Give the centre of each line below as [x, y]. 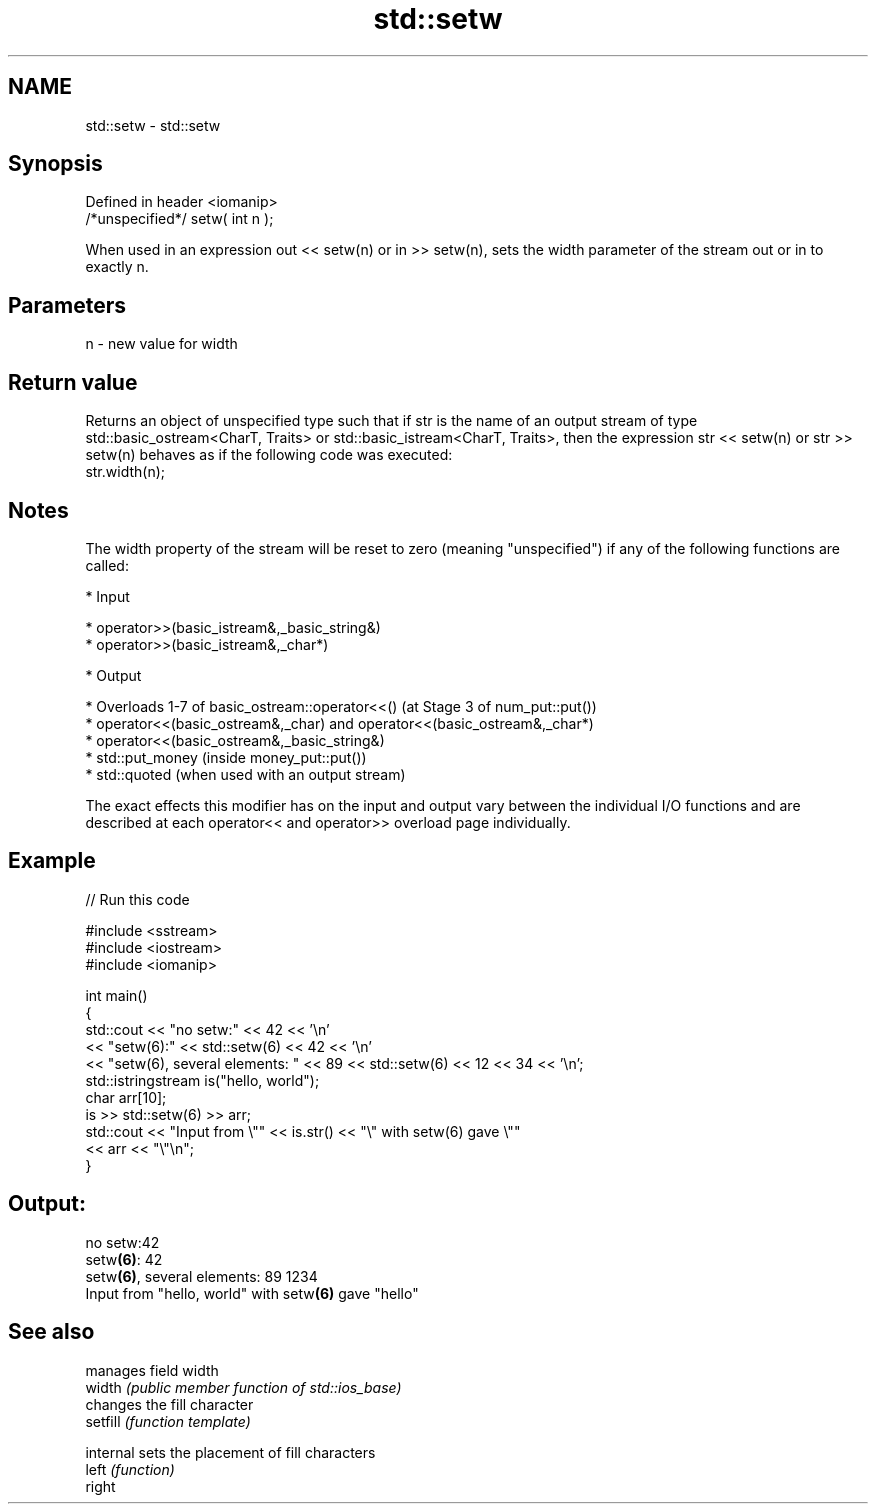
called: [107, 565]
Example [52, 861]
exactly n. [117, 267]
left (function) [130, 1469]
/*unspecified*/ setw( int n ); [179, 219]
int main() [116, 995]
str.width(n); [125, 472]
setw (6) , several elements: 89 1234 [201, 1276]
